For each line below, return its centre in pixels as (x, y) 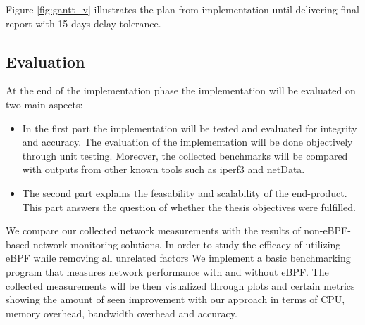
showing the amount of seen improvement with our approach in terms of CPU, (175, 299)
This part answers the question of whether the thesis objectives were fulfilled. (189, 206)
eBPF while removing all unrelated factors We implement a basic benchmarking (178, 258)
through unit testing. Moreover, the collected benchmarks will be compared (185, 155)
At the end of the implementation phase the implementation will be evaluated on (181, 90)
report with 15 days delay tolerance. (83, 23)
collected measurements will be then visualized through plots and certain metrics (180, 285)
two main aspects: (44, 104)
